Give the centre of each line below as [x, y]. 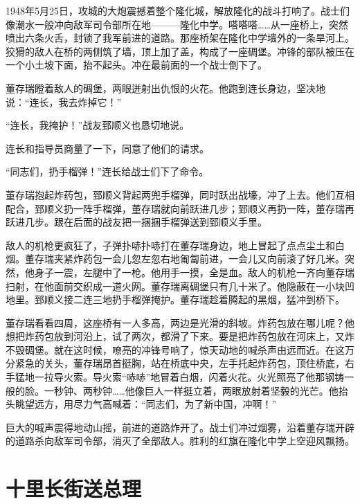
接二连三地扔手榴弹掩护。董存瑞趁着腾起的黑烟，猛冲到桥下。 [204, 299]
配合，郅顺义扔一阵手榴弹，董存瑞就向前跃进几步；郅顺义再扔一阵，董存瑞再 [180, 208]
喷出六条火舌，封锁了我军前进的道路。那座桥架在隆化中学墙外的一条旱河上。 [180, 38]
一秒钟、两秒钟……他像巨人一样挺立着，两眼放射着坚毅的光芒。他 [191, 390]
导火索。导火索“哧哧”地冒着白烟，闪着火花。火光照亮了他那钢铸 [199, 377]
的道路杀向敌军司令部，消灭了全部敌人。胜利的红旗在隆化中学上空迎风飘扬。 [180, 441]
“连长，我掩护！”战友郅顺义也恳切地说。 [98, 125]
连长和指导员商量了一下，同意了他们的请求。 [107, 148]
